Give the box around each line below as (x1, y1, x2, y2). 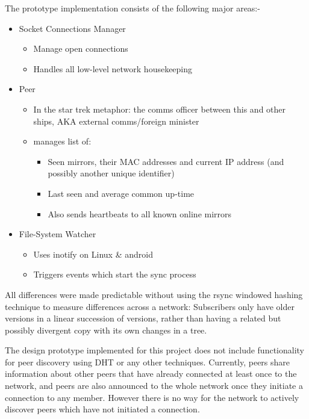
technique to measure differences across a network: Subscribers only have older (5, 300, 295, 312)
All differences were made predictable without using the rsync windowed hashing (5, 288, 303, 300)
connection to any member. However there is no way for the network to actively (5, 391, 299, 403)
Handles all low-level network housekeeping (33, 62, 193, 75)
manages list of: (33, 135, 92, 147)
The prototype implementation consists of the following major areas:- (5, 2, 260, 14)
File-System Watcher (19, 228, 96, 240)
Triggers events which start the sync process (33, 268, 196, 281)
